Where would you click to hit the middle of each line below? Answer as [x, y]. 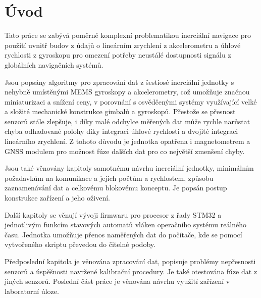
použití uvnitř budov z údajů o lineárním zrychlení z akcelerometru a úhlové [123, 45]
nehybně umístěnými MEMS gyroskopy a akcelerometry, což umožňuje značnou [127, 92]
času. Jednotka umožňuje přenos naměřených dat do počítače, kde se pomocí [123, 234]
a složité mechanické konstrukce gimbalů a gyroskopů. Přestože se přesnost [120, 111]
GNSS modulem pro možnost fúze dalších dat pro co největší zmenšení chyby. [125, 151]
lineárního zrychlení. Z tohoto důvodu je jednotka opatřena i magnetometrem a [127, 141]
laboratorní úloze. [32, 291]
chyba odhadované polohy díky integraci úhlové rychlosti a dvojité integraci [121, 131]
